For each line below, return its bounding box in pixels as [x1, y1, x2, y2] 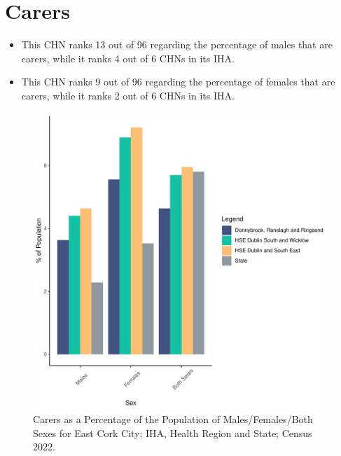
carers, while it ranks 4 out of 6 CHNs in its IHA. [21, 50, 235, 65]
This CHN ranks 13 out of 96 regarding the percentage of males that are [21, 37, 333, 52]
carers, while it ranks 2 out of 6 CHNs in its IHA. [21, 88, 235, 102]
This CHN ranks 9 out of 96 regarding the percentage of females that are [21, 74, 335, 89]
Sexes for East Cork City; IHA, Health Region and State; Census [33, 425, 312, 440]
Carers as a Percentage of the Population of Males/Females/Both [33, 412, 313, 427]
